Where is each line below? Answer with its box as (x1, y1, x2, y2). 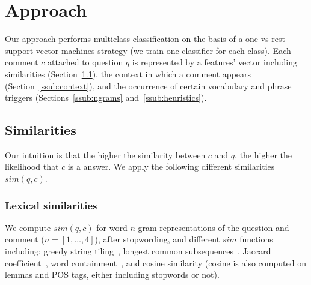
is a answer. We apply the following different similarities (67, 160, 275, 173)
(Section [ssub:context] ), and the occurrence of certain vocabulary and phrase (5, 79, 292, 92)
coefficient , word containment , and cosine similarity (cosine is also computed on (5, 256, 306, 269)
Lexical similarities (5, 197, 97, 212)
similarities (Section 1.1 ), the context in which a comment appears (5, 67, 251, 80)
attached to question (47, 56, 123, 68)
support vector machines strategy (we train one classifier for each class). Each (5, 44, 291, 56)
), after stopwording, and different (94, 233, 220, 245)
